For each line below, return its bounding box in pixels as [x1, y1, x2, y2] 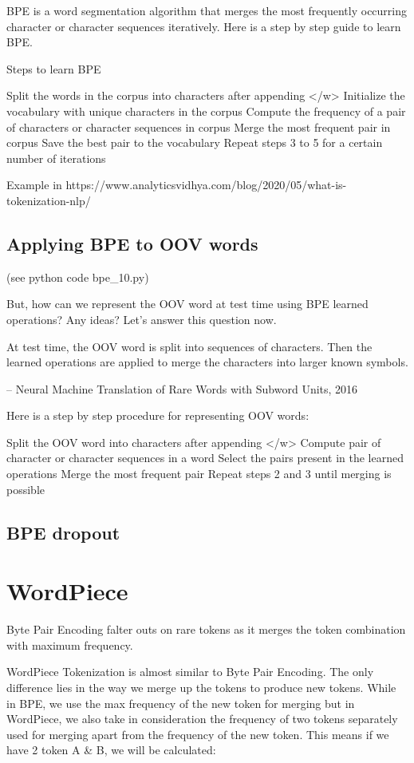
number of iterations [6, 149, 106, 166]
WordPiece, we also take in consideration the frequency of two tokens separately [6, 710, 398, 727]
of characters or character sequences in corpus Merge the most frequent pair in [6, 118, 391, 135]
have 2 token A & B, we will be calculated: [6, 741, 216, 758]
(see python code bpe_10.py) [6, 268, 149, 285]
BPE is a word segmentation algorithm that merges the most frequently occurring [6, 2, 407, 18]
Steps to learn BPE [6, 60, 101, 77]
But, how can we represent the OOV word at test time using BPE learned [6, 295, 369, 312]
